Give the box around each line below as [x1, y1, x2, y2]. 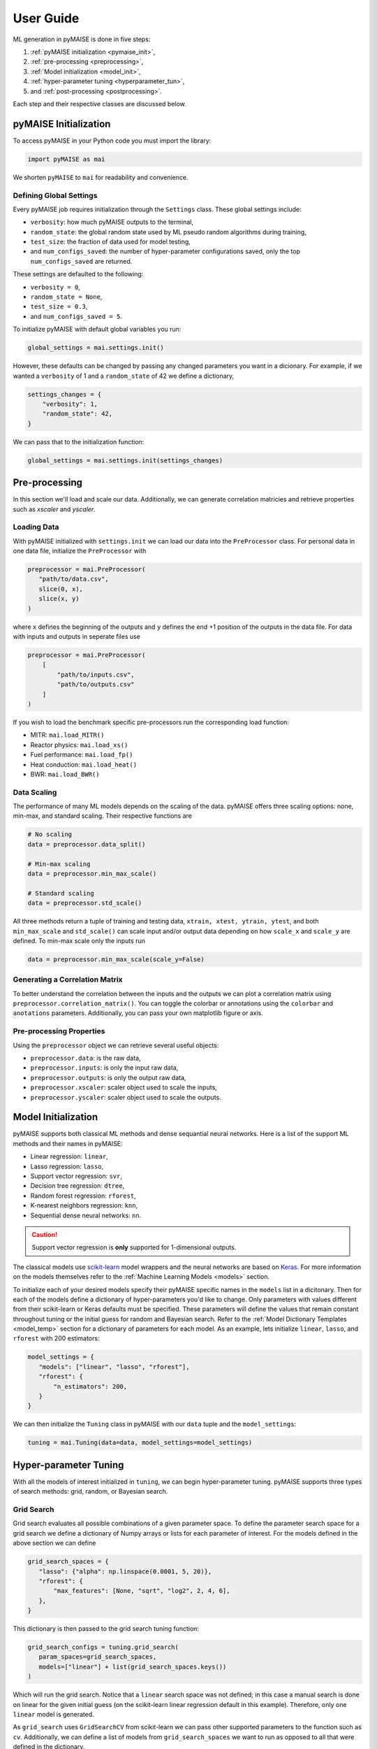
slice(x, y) [38, 595, 80, 603]
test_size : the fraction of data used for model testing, [30, 238, 191, 246]
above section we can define [13, 1539, 96, 1548]
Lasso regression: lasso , [30, 1162, 104, 1170]
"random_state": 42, [42, 410, 113, 418]
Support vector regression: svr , [30, 1172, 122, 1180]
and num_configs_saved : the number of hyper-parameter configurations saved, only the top [30, 247, 300, 255]
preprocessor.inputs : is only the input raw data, [30, 1063, 179, 1072]
